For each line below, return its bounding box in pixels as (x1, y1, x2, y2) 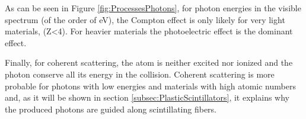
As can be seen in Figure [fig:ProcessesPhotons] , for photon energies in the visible (5, 2, 301, 14)
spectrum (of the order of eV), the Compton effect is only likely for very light (5, 13, 285, 25)
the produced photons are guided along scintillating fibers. (5, 102, 217, 115)
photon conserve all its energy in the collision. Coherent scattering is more (5, 67, 275, 80)
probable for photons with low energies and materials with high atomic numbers (5, 79, 296, 92)
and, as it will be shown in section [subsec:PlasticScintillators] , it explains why (5, 91, 289, 104)
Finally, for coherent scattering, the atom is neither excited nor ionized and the (5, 56, 293, 69)
